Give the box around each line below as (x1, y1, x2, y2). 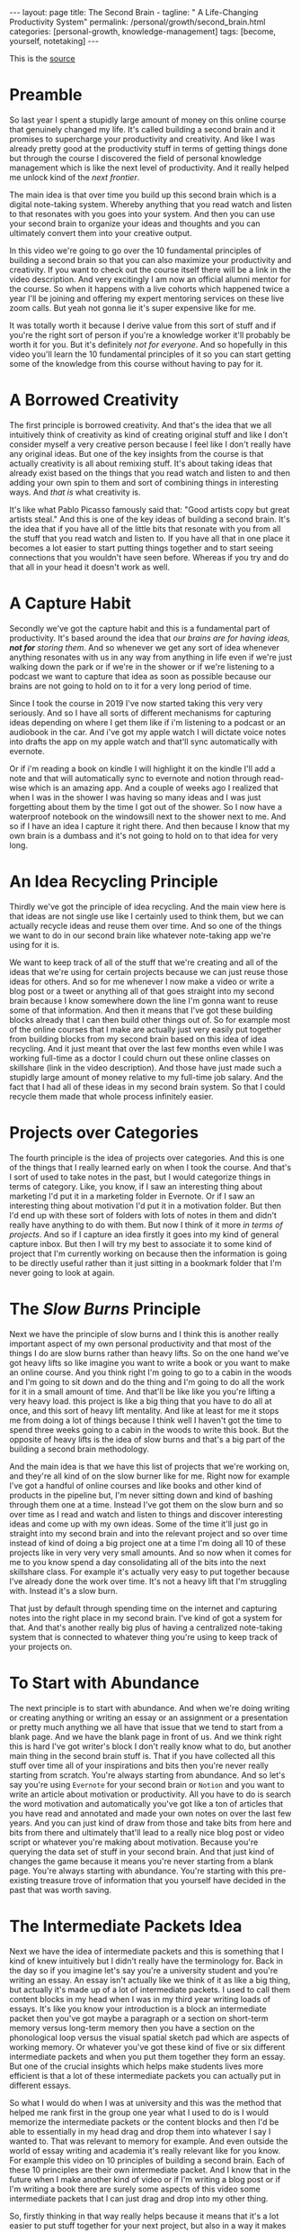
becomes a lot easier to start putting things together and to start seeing (9, 542, 274, 553)
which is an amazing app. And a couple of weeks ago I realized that (28, 782, 279, 793)
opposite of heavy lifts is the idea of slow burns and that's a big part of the (9, 1434, 286, 1444)
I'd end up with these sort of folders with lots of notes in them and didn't (9, 1209, 277, 1220)
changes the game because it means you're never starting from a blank (9, 1855, 274, 1866)
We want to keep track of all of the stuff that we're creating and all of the (9, 957, 279, 968)
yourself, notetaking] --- (9, 36, 99, 46)
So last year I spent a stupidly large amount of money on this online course (9, 114, 287, 125)
